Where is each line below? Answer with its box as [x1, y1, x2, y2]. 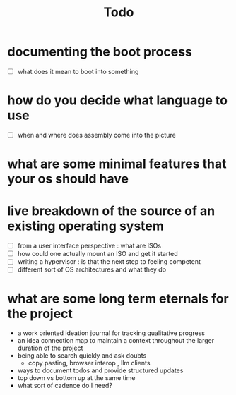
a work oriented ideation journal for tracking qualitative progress [17, 329, 205, 337]
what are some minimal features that [7, 156, 227, 172]
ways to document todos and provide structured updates [17, 366, 184, 375]
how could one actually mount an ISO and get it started [17, 250, 178, 258]
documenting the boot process [7, 44, 192, 60]
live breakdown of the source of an [7, 203, 216, 219]
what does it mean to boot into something [17, 67, 139, 75]
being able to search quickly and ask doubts [17, 351, 147, 360]
